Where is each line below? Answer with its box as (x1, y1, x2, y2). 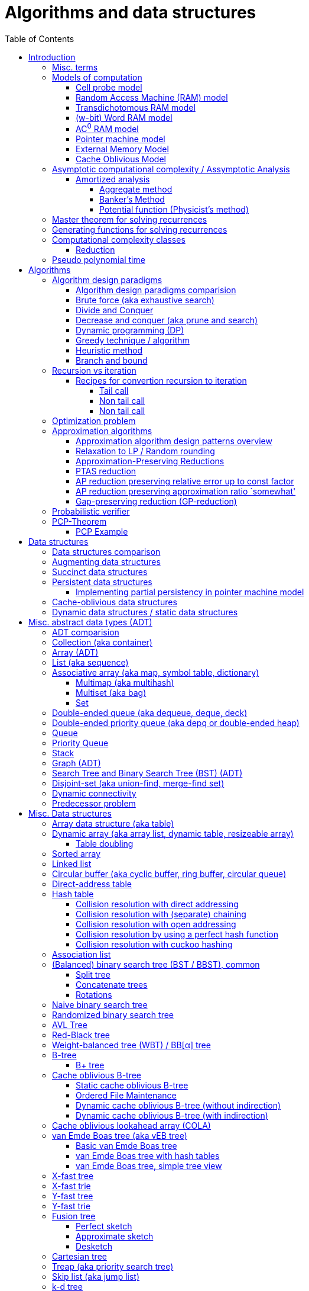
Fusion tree (52, 1211, 96, 1222)
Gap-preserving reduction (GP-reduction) (76, 496, 237, 507)
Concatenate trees (76, 980, 148, 990)
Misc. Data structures (28, 808, 112, 819)
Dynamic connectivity (52, 788, 136, 799)
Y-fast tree (52, 1191, 93, 1202)
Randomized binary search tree (52, 1010, 174, 1020)
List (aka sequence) (52, 657, 129, 668)
